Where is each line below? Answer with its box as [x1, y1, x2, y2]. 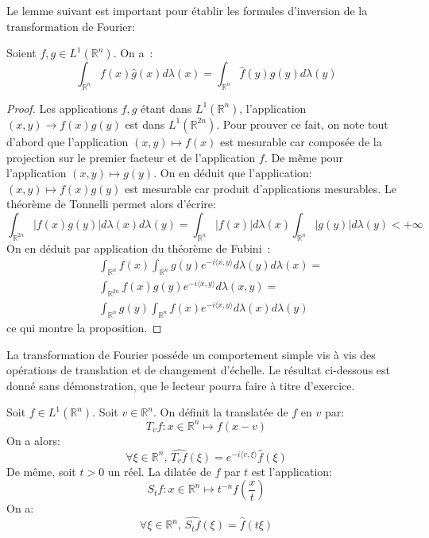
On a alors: [6, 432, 60, 448]
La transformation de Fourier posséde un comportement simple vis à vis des [6, 346, 376, 362]
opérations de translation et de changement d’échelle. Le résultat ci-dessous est [6, 362, 391, 378]
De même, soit [6, 463, 76, 479]
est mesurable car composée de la [220, 133, 382, 149]
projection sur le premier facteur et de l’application [6, 149, 256, 165]
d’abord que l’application [6, 133, 129, 149]
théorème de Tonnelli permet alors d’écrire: [6, 195, 216, 212]
